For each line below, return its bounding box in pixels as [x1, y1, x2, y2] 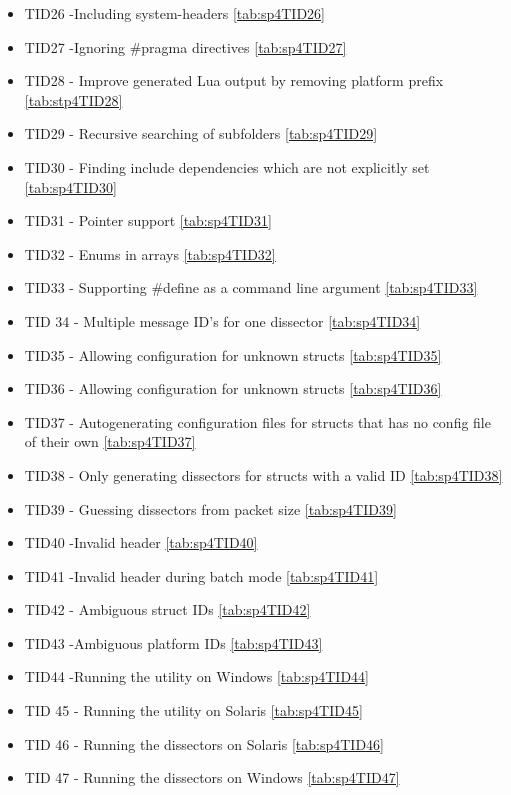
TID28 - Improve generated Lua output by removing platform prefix [24, 70, 444, 91]
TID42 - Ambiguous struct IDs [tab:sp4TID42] [24, 599, 311, 620]
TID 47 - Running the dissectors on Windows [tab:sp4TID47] [24, 767, 400, 788]
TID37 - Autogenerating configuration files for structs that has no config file [24, 411, 491, 432]
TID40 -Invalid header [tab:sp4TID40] [24, 532, 258, 553]
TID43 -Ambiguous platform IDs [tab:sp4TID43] [24, 632, 323, 653]
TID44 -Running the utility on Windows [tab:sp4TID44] [24, 666, 369, 687]
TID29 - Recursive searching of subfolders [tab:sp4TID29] [24, 123, 378, 144]
